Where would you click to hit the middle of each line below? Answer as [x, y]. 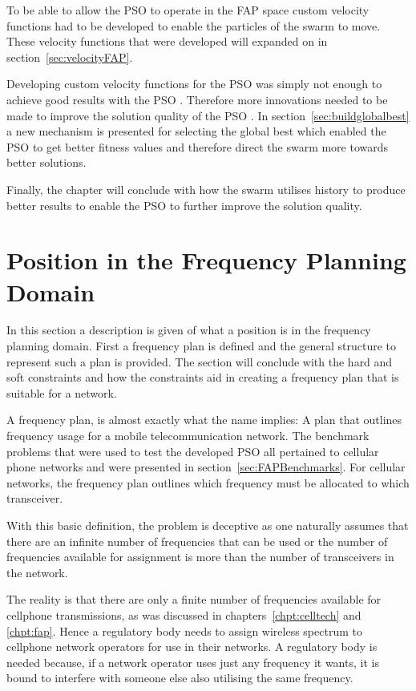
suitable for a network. [62, 392]
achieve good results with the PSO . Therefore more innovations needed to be [197, 99]
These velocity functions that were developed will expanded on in [167, 41]
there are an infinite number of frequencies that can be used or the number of [197, 541]
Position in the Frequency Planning [206, 260]
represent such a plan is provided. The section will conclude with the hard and [200, 361]
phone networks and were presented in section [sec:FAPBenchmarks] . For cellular [206, 467]
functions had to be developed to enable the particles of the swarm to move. [194, 25]
